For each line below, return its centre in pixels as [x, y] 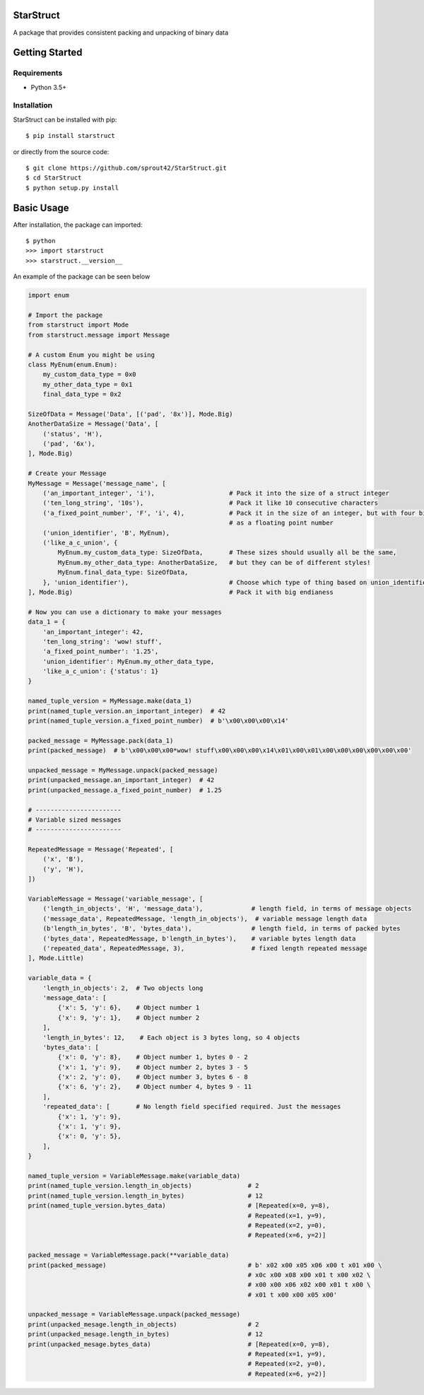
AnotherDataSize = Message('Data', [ [93, 424]
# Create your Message [67, 473]
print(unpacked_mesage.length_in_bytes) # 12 [145, 1334]
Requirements [38, 73]
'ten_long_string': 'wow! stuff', [102, 641]
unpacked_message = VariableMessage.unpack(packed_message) [134, 1314]
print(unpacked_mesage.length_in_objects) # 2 [143, 1324]
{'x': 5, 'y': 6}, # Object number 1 [129, 1008]
